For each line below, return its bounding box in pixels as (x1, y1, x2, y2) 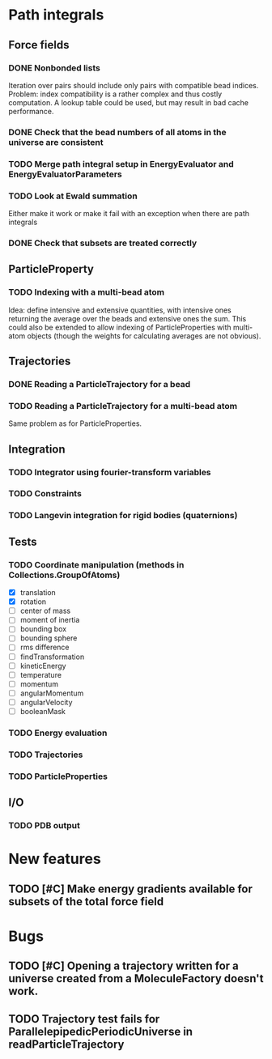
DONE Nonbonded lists (8, 62, 101, 74)
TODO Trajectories (8, 749, 83, 760)
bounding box (19, 624, 67, 634)
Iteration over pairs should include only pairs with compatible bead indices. (8, 80, 259, 90)
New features (8, 850, 101, 868)
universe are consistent (8, 136, 104, 147)
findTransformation (19, 652, 85, 661)
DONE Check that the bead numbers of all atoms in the (8, 126, 227, 138)
